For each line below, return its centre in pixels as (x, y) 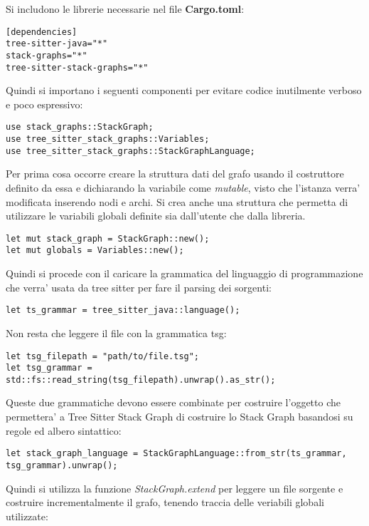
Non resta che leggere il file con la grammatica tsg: (116, 332)
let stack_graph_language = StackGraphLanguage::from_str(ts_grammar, (176, 454)
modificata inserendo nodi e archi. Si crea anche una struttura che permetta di (177, 201)
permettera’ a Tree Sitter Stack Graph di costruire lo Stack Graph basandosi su (180, 417)
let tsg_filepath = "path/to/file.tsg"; (103, 356)
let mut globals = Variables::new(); (95, 251)
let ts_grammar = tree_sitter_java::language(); (123, 310)
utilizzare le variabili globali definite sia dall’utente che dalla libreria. (156, 216)
